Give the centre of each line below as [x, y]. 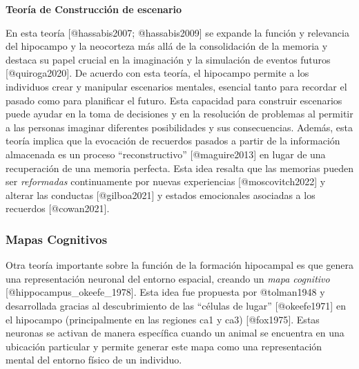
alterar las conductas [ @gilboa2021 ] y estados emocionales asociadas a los [161, 195]
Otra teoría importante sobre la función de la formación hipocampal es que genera [180, 265]
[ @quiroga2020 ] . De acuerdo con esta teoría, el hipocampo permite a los [157, 73]
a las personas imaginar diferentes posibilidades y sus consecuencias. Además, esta [179, 127]
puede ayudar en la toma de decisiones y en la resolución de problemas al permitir [179, 114]
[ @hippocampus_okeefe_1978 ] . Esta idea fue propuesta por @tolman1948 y [165, 292]
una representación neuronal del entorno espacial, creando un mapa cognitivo [168, 278]
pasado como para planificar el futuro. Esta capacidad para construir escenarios [174, 100]
